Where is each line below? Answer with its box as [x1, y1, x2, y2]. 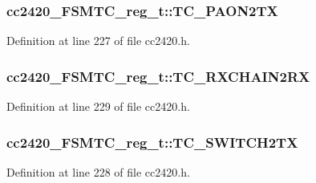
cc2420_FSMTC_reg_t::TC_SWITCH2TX [6, 132, 298, 152]
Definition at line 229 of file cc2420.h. [6, 98, 190, 115]
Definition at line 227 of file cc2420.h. [6, 32, 190, 49]
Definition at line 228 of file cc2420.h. [6, 163, 190, 180]
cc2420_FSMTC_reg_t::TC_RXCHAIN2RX [6, 66, 310, 86]
